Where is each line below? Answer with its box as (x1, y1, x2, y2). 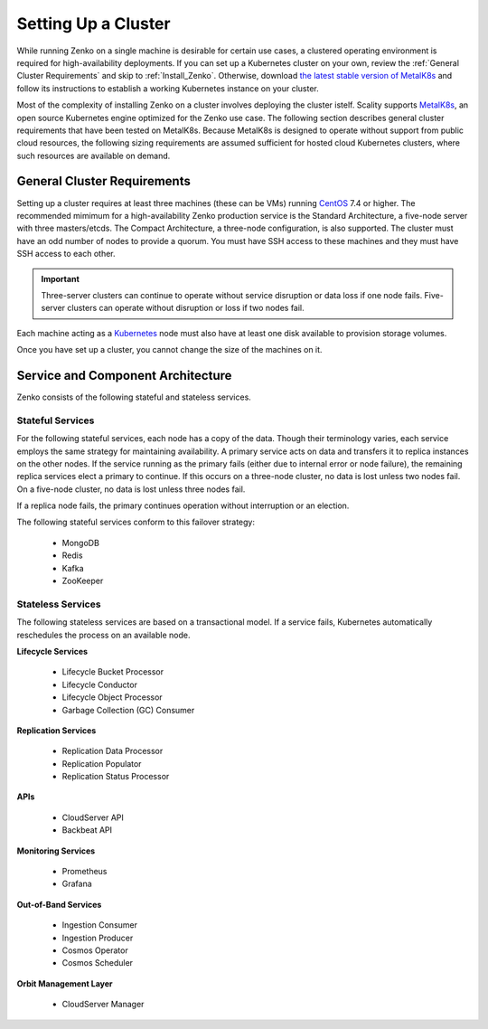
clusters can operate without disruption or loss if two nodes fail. (67, 303, 305, 314)
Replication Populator (61, 758, 142, 769)
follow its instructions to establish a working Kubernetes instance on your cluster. (16, 82, 320, 94)
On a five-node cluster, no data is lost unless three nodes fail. (16, 484, 246, 495)
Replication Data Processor (61, 746, 164, 757)
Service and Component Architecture (16, 367, 232, 383)
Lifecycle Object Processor (61, 692, 163, 703)
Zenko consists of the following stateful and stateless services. (16, 392, 252, 402)
